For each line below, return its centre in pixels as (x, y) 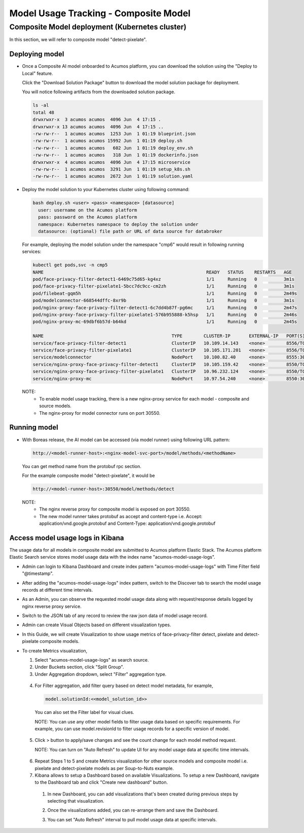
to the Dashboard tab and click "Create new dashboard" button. (101, 782)
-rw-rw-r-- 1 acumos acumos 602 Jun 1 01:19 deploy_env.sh (113, 148)
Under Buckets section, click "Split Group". (79, 667)
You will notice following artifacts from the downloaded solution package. (99, 92)
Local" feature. (37, 73)
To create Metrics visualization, (55, 650)
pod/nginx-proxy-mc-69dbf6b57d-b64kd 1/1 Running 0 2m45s (165, 322)
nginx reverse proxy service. (52, 606)
